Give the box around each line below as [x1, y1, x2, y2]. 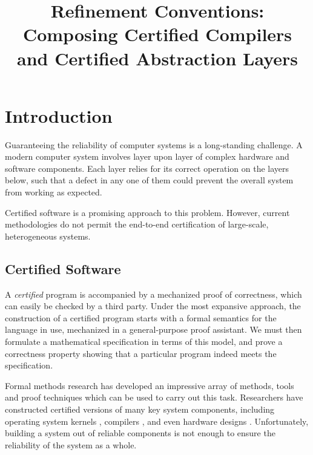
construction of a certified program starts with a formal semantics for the [5, 311, 277, 324]
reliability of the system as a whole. [5, 438, 137, 451]
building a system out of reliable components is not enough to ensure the [5, 427, 275, 439]
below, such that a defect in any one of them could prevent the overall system [5, 174, 294, 186]
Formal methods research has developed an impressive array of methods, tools [5, 379, 294, 391]
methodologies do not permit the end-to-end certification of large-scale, [5, 218, 269, 231]
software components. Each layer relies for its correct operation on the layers [5, 162, 289, 174]
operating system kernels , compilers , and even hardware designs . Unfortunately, [5, 414, 309, 427]
